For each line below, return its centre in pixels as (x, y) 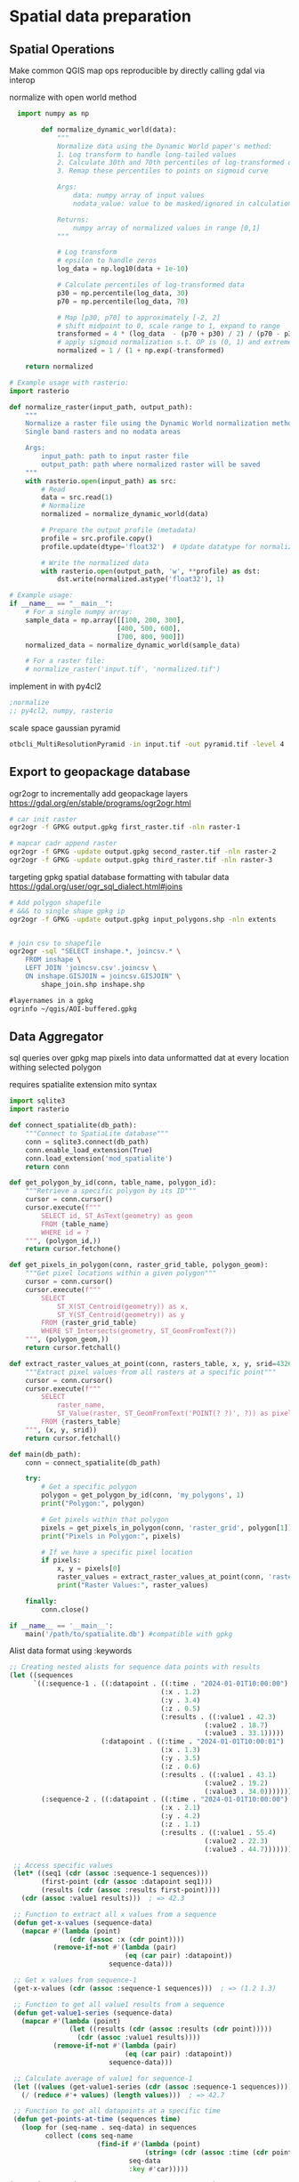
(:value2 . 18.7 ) (236, 1725)
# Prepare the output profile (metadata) (119, 530)
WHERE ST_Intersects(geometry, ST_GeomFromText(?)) (139, 1331)
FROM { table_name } (75, 1224)
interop (22, 80)
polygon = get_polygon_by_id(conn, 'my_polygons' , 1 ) (143, 1495)
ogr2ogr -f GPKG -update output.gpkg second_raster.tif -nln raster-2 (143, 852)
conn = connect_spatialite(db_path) (93, 1463)
